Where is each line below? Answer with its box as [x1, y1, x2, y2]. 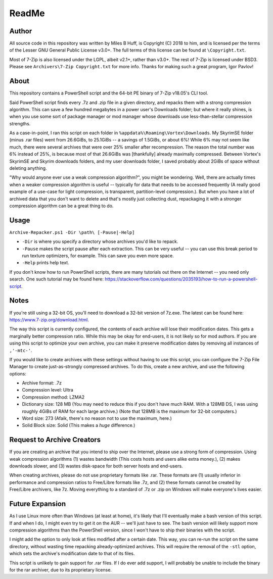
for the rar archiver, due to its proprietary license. [9, 566, 112, 573]
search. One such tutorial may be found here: [9, 276, 104, 282]
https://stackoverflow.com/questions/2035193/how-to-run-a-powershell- [104, 276, 258, 282]
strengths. [9, 120, 31, 126]
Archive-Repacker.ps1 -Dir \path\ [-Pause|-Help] [9, 229, 135, 235]
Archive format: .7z [22, 380, 62, 386]
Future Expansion [9, 500, 66, 508]
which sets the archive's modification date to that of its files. [9, 551, 135, 557]
